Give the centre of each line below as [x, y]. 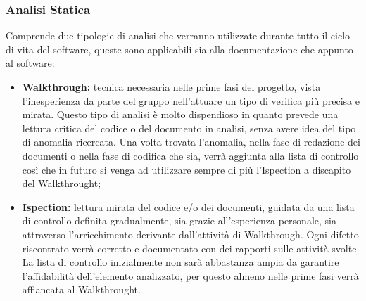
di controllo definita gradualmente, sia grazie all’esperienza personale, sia [179, 220]
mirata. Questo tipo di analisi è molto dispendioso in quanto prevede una [180, 114]
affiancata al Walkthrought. [81, 289]
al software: [30, 63]
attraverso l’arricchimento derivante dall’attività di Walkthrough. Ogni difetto [190, 234]
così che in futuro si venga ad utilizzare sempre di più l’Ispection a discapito [187, 169]
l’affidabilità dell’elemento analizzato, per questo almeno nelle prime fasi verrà [190, 275]
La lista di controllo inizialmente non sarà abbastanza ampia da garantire [181, 262]
